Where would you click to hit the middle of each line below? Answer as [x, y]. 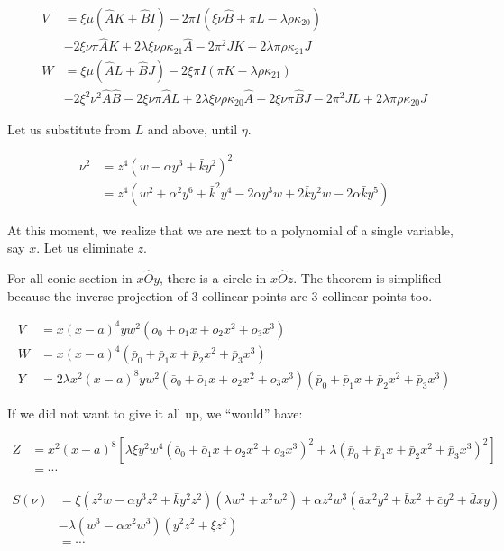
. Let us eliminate [85, 248]
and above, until [192, 129]
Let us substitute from [69, 129]
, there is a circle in [213, 278]
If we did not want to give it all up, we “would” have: [155, 413]
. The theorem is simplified [367, 278]
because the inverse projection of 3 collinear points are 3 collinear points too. [220, 295]
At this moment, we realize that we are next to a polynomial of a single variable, [230, 230]
